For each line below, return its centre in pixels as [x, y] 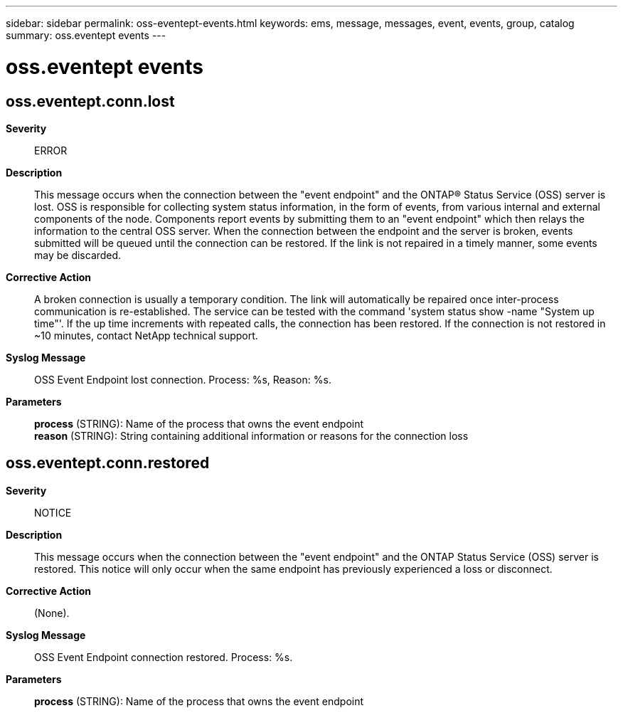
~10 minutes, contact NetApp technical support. [146, 335]
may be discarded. [78, 255]
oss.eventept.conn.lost [90, 101]
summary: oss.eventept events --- [86, 35]
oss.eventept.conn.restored [108, 463]
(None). [52, 613]
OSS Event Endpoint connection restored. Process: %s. [164, 657]
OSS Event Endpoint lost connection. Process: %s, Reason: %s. [183, 379]
